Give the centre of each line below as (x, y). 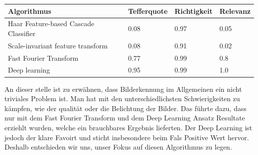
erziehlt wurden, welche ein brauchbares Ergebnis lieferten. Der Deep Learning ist (129, 127)
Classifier (22, 33)
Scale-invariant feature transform (58, 45)
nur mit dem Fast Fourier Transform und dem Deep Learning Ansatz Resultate (125, 118)
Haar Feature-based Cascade (51, 23)
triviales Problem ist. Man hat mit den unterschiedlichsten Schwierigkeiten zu (122, 98)
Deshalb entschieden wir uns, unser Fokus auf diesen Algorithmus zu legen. (118, 147)
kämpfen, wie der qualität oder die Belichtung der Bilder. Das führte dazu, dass (126, 108)
